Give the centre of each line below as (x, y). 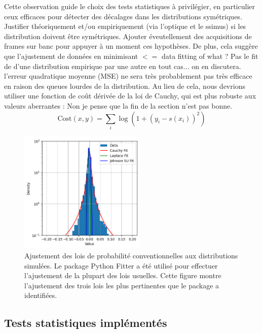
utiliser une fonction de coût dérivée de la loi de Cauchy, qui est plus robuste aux (130, 96)
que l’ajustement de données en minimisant (71, 56)
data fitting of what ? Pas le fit (210, 56)
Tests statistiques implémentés (86, 323)
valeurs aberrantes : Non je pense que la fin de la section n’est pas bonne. (118, 105)
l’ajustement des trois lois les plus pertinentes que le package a (122, 285)
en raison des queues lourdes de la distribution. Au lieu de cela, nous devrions (125, 86)
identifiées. (41, 295)
